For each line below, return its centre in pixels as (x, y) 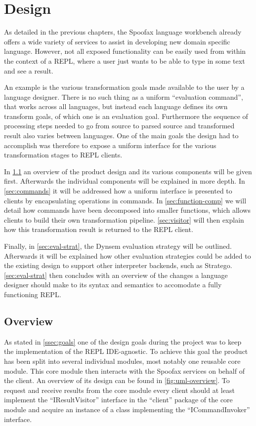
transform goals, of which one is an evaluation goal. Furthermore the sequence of (126, 116)
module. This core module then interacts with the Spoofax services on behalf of (124, 370)
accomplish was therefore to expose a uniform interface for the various (110, 145)
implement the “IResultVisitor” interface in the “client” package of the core (118, 400)
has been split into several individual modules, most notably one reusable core (122, 361)
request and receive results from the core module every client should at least (119, 390)
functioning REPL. (33, 294)
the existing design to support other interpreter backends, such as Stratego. (118, 265)
